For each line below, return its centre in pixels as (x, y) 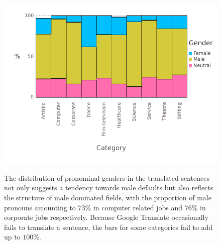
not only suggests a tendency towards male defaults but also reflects (109, 188)
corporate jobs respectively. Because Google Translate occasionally (106, 217)
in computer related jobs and (138, 207)
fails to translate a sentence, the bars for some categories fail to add (108, 227)
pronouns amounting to (40, 207)
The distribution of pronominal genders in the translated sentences (107, 177)
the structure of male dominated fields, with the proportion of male (108, 198)
